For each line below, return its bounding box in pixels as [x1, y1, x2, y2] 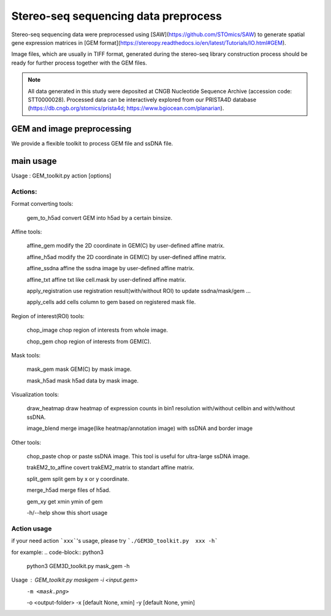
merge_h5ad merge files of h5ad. [26, 486, 111, 494]
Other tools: [11, 439, 41, 446]
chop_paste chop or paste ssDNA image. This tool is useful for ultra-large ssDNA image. [26, 453, 250, 460]
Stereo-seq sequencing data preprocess [11, 9, 222, 23]
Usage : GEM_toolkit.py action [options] [11, 172, 112, 179]
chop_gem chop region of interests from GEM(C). [26, 338, 151, 345]
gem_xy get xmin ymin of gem [26, 497, 103, 505]
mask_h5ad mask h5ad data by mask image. [26, 376, 139, 384]
